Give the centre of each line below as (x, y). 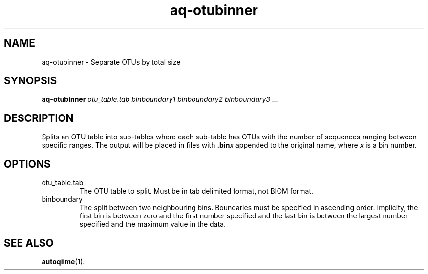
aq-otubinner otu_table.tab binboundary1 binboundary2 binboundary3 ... (160, 99)
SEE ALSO (29, 243)
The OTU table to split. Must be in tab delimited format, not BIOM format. (196, 191)
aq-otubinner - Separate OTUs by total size (111, 62)
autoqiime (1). (63, 261)
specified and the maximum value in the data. (153, 224)
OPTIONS (27, 164)
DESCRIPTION (39, 118)
